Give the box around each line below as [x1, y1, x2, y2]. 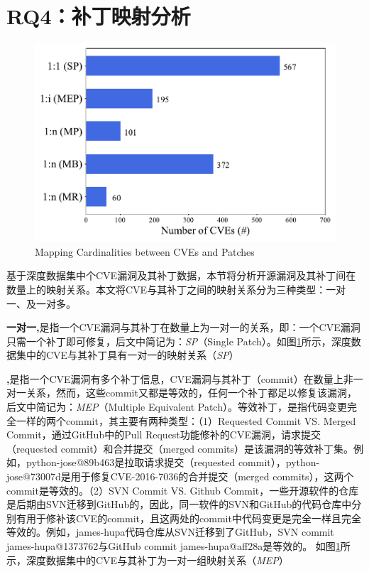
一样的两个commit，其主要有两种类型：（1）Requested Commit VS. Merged [16, 413, 356, 428]
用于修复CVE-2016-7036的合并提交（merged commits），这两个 [70, 469, 354, 484]
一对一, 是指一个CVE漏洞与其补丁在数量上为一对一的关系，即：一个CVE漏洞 [6, 320, 360, 335]
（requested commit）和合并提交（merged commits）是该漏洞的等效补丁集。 [6, 441, 354, 455]
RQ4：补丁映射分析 [6, 1, 191, 31]
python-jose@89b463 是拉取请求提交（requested [26, 455, 236, 470]
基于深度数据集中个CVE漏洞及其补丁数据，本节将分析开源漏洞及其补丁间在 [6, 268, 356, 283]
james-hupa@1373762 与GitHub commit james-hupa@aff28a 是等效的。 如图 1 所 [6, 539, 351, 553]
